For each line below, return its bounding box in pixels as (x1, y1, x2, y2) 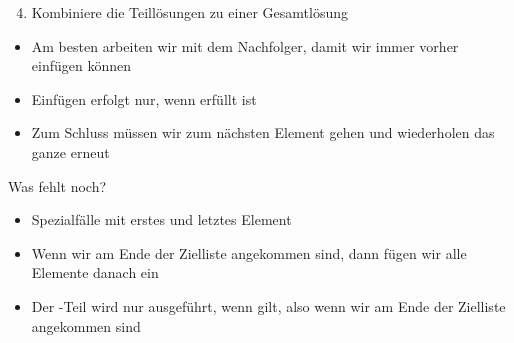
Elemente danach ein (31, 262, 159, 283)
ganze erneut (31, 141, 110, 162)
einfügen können (31, 55, 131, 76)
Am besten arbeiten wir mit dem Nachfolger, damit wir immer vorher (31, 35, 459, 56)
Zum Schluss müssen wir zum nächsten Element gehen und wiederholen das (31, 122, 495, 143)
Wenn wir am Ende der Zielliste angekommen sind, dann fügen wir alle (31, 242, 467, 263)
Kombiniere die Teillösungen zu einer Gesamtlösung (31, 2, 348, 22)
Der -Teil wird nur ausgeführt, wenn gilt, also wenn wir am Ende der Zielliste (31, 295, 506, 316)
